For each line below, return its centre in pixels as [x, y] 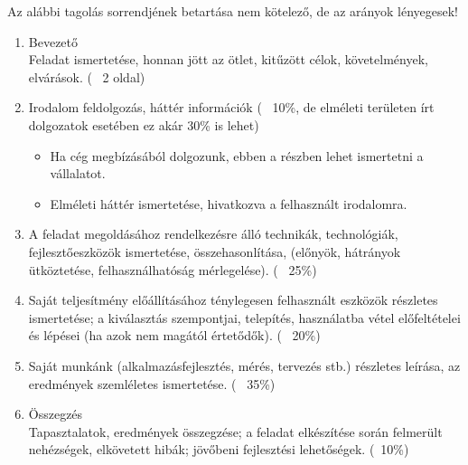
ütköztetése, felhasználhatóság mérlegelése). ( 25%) [173, 269]
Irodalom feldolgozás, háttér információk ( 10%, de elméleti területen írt [231, 107]
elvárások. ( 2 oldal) [87, 76]
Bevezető [53, 41]
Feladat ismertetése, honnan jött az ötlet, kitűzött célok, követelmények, [228, 59]
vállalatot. [78, 173]
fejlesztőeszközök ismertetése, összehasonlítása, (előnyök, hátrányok [215, 251]
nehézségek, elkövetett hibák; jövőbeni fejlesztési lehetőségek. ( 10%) [219, 449]
